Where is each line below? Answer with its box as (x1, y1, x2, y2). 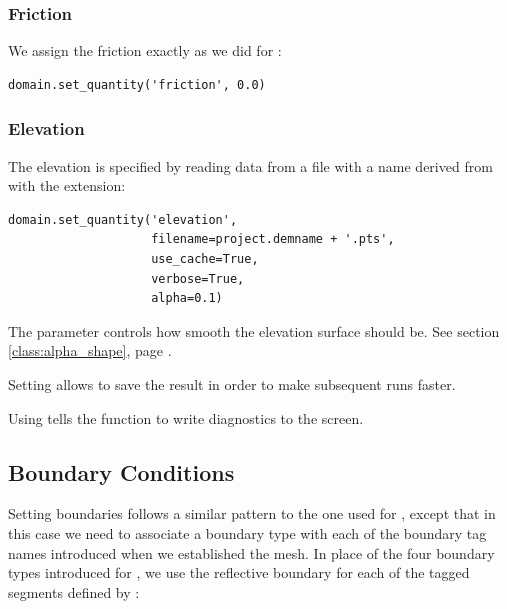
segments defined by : (8, 581, 140, 602)
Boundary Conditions (8, 456, 235, 487)
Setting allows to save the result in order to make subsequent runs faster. (8, 373, 456, 394)
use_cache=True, (151, 252, 259, 266)
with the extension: (8, 175, 126, 196)
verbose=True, (151, 271, 245, 286)
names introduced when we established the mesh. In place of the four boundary (8, 542, 495, 563)
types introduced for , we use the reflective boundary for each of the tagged (8, 562, 470, 583)
